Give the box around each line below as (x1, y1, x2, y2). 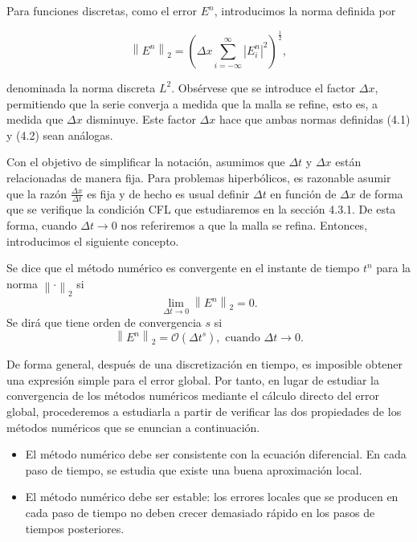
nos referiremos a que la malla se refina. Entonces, (121, 216, 368, 233)
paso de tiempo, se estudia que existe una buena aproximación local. (25, 461, 362, 478)
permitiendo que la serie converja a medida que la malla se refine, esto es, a (6, 95, 378, 112)
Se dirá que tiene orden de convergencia (6, 313, 202, 330)
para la (376, 259, 411, 276)
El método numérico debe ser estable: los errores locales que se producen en (25, 488, 399, 505)
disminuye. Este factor (86, 111, 196, 128)
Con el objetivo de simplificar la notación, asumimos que (6, 153, 285, 170)
